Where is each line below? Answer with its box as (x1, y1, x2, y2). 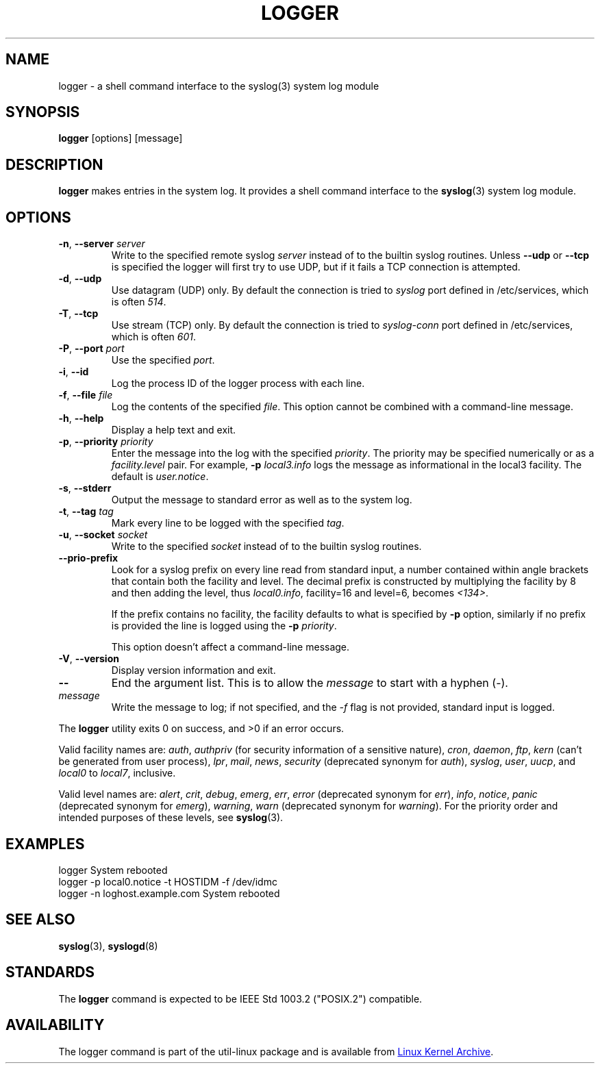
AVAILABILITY (5, 1016, 105, 1034)
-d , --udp (58, 273, 102, 285)
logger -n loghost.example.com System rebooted (58, 887, 280, 899)
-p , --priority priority (58, 436, 153, 448)
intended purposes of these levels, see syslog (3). (58, 812, 284, 824)
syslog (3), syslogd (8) (58, 940, 158, 952)
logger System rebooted (58, 864, 168, 876)
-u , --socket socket (58, 529, 148, 541)
